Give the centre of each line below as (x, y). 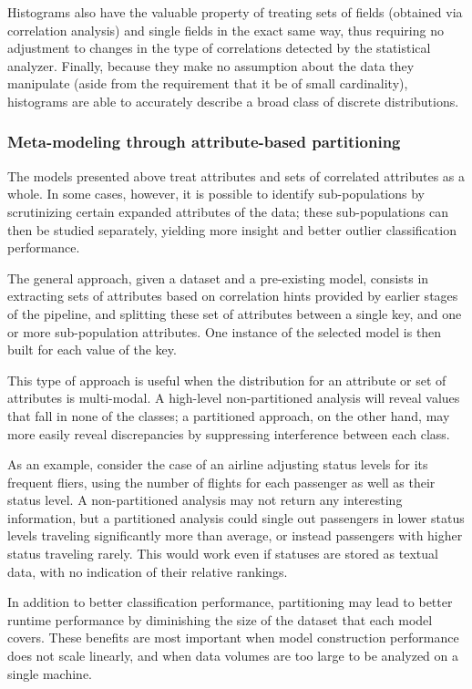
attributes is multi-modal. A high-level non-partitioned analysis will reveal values (234, 398)
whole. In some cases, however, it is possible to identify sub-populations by (216, 194)
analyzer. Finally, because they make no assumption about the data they (211, 65)
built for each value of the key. (92, 350)
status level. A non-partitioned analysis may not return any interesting (205, 500)
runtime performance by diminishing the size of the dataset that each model (220, 619)
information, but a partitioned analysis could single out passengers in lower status (236, 517)
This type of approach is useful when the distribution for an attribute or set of (227, 380)
